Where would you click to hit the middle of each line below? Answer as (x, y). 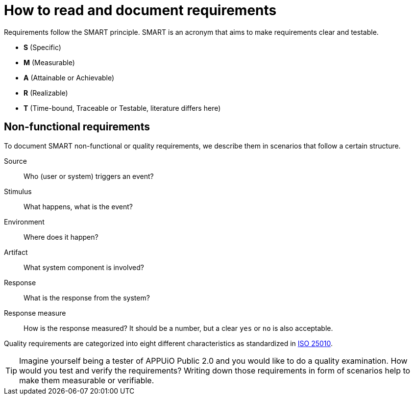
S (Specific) (42, 47)
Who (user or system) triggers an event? (89, 176)
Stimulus (18, 191)
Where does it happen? (61, 237)
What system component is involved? (84, 267)
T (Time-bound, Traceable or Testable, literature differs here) (122, 108)
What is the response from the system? (87, 298)
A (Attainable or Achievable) (69, 77)
